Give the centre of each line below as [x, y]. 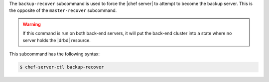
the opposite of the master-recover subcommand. [63, 10]
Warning [32, 24]
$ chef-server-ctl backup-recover [62, 67]
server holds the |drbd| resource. [57, 40]
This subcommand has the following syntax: [54, 54]
